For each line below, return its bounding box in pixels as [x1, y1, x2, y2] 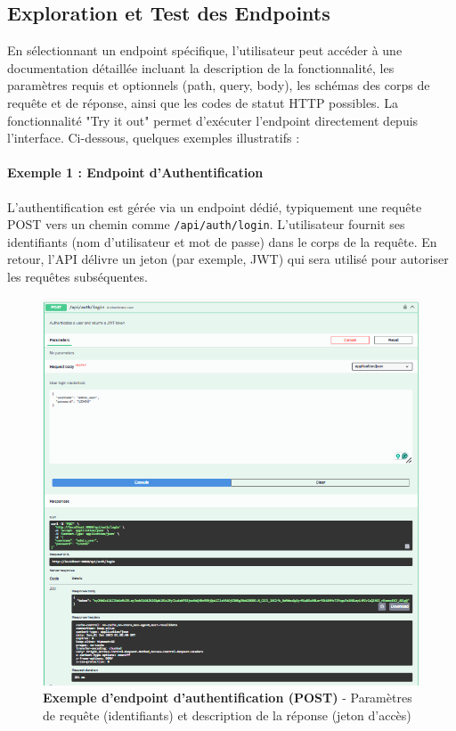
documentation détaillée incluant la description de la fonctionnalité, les [7, 58, 395, 77]
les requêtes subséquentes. [7, 267, 148, 285]
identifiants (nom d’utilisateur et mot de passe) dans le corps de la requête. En [7, 232, 437, 251]
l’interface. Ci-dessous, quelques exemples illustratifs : [7, 128, 300, 147]
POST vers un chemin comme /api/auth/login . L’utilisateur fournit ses [7, 215, 405, 234]
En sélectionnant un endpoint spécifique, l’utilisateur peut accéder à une [7, 41, 403, 60]
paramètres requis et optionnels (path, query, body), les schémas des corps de [7, 76, 430, 94]
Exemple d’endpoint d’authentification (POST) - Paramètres [43, 688, 412, 707]
